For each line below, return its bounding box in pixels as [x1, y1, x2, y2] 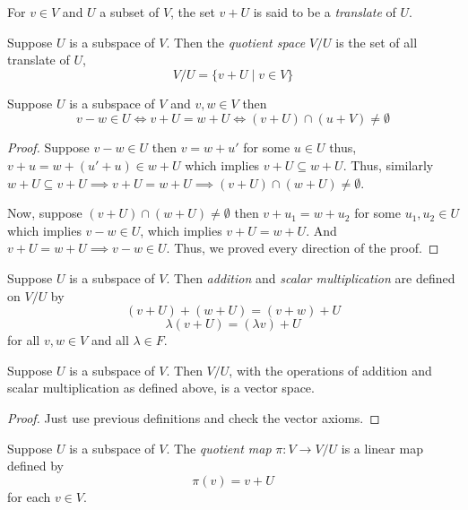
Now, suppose [7, 203, 82, 222]
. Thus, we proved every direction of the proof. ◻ [166, 238, 439, 257]
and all [91, 331, 129, 350]
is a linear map [341, 438, 423, 457]
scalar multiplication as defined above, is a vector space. [7, 378, 315, 397]
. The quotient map [166, 438, 272, 457]
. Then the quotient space [166, 32, 306, 51]
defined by [7, 456, 65, 475]
